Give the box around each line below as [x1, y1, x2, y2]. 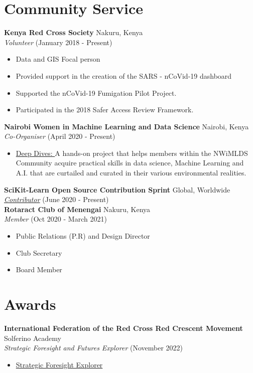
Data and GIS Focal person [16, 54, 100, 64]
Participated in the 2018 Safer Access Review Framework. [16, 104, 194, 115]
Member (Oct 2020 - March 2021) [4, 214, 107, 224]
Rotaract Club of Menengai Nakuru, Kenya [4, 204, 151, 214]
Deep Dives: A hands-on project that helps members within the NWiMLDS [16, 147, 248, 158]
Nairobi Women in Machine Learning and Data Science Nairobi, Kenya [4, 121, 249, 131]
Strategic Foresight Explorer [16, 359, 103, 369]
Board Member [16, 264, 62, 275]
